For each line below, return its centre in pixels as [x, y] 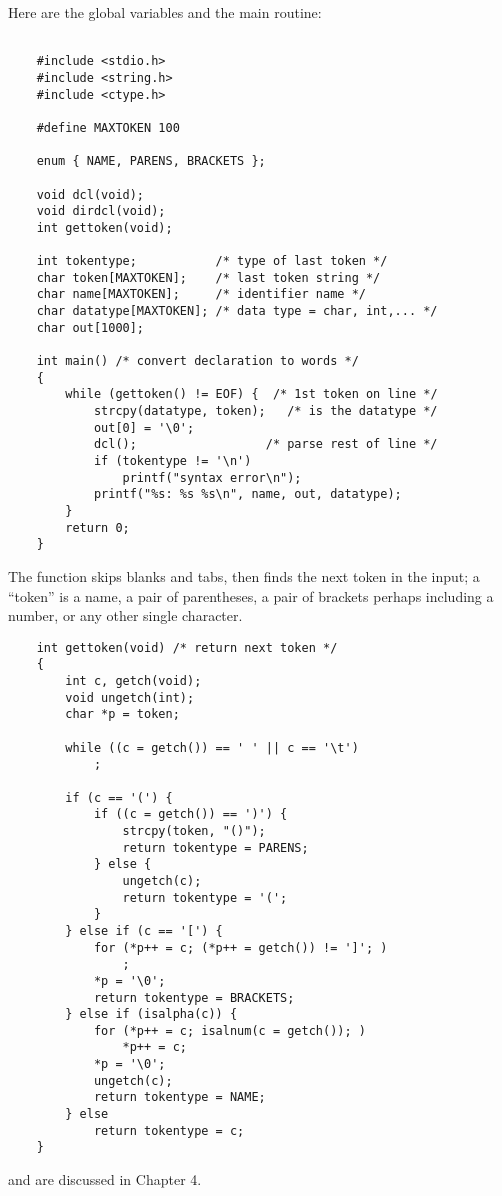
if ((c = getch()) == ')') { [190, 814]
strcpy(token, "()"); [194, 830]
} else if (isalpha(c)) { [151, 1014]
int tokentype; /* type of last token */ [212, 261]
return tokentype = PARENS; [215, 847]
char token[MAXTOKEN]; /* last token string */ [208, 277]
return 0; [97, 527]
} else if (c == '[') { [144, 930]
